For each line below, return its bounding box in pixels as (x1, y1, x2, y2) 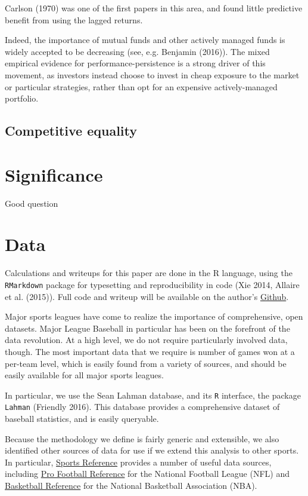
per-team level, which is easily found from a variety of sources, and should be (5, 357, 287, 369)
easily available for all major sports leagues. (5, 369, 164, 381)
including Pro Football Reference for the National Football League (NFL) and (5, 467, 290, 480)
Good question (5, 197, 58, 209)
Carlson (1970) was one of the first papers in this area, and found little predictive (5, 2, 303, 14)
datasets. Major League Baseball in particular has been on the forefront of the (5, 322, 290, 334)
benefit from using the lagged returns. (5, 13, 143, 26)
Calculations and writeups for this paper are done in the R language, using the (5, 267, 293, 279)
